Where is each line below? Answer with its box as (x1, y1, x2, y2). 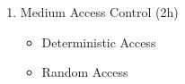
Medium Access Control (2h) (20, 3, 179, 21)
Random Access (41, 63, 128, 81)
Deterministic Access (41, 32, 156, 51)
